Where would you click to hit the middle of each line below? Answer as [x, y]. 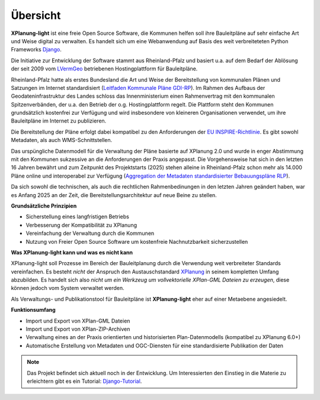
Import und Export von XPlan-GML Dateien [78, 321]
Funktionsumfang [33, 310]
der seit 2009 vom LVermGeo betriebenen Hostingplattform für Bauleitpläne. [104, 69]
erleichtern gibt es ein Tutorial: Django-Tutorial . [84, 381]
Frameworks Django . [36, 50]
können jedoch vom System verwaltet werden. [68, 288]
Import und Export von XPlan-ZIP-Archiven [78, 329]
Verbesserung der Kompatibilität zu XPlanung [81, 225]
